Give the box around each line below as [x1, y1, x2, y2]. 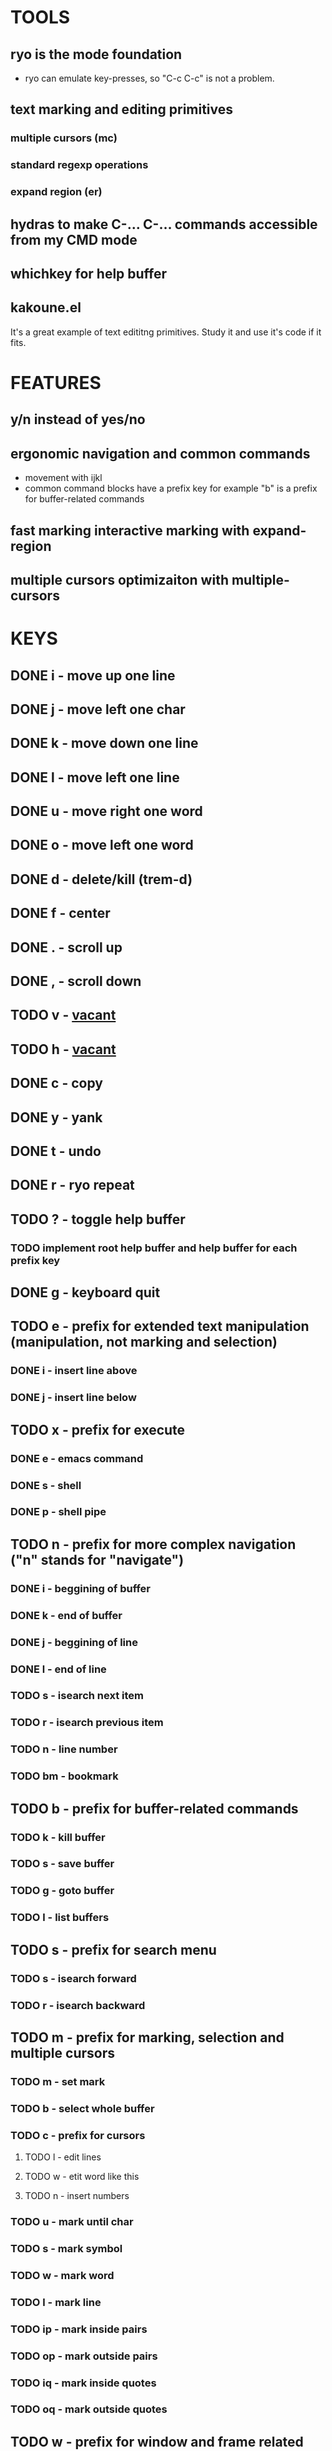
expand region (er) [10, 185, 103, 199]
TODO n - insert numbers [24, 2190, 130, 2202]
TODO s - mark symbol [10, 2241, 123, 2255]
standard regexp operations [10, 158, 149, 172]
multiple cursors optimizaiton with [10, 571, 229, 588]
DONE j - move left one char [10, 701, 186, 718]
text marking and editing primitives [10, 101, 234, 118]
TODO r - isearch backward [10, 1998, 146, 2012]
